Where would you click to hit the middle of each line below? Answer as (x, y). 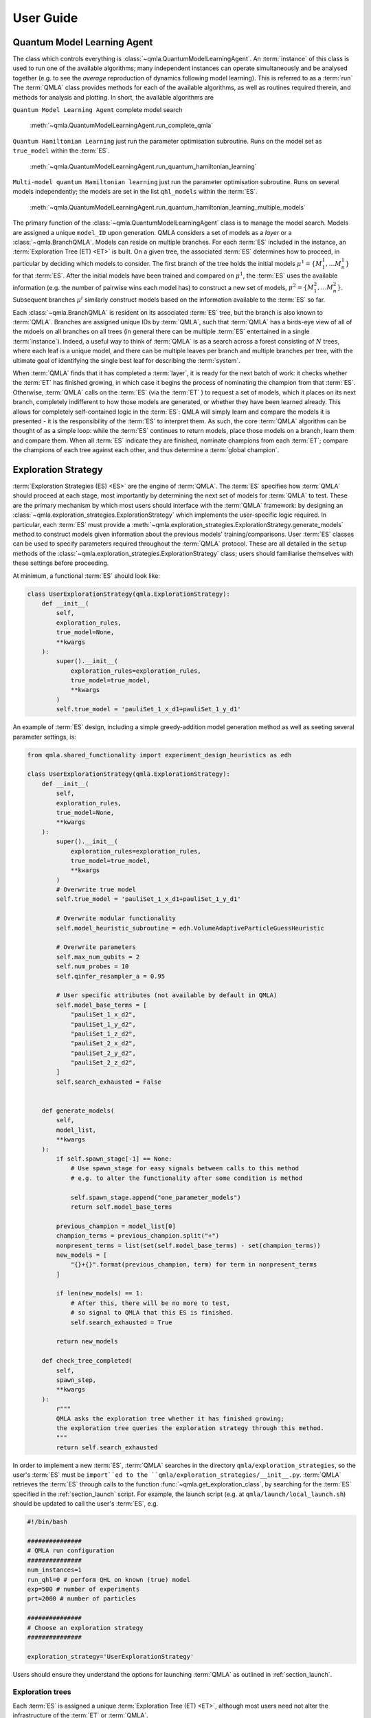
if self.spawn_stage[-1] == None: (114, 1159)
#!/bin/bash (47, 1522)
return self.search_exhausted (107, 1447)
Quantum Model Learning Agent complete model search (98, 110)
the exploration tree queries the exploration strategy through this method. (190, 1428)
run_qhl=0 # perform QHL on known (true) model (109, 1580)
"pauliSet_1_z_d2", (103, 1034)
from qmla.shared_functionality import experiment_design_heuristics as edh (159, 755)
